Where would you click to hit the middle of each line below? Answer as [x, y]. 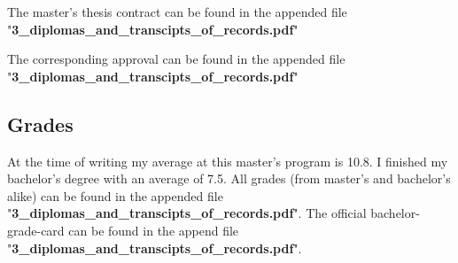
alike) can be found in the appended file [115, 195]
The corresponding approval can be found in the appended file [176, 59]
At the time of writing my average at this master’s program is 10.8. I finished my [228, 161]
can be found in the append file [154, 230]
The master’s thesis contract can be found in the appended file [177, 12]
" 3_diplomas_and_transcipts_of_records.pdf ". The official [187, 213]
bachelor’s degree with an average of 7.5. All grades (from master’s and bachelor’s [229, 178]
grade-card [36, 230]
